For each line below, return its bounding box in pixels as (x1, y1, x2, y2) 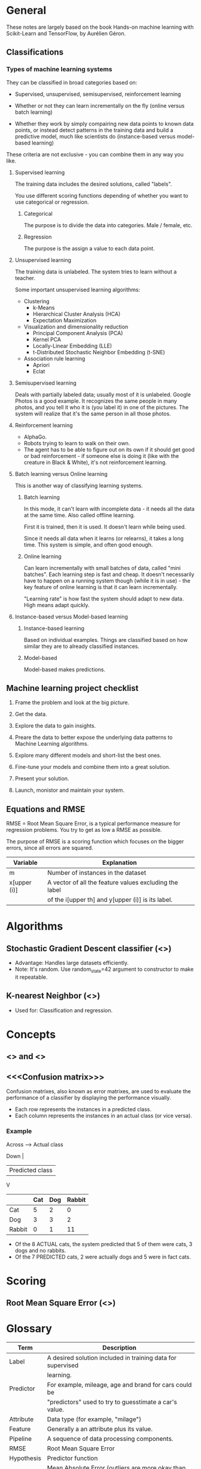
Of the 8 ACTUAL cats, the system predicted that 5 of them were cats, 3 (14, 1240, 193, 1247)
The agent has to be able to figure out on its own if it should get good (23, 446, 195, 453)
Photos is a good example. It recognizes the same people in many (14, 397, 178, 405)
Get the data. (14, 711, 47, 718)
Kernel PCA (32, 336, 62, 343)
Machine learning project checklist (6, 683, 139, 693)
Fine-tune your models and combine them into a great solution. (14, 764, 170, 771)
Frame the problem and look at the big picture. (14, 699, 130, 706)
